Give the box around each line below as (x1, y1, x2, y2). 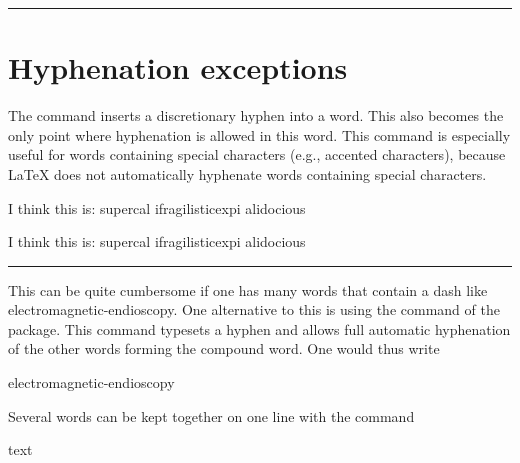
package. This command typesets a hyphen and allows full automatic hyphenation (8, 318, 511, 339)
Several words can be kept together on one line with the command (8, 405, 415, 426)
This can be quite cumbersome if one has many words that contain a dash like (8, 279, 488, 300)
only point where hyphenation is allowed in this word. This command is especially (8, 124, 511, 145)
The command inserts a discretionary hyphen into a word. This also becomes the (8, 105, 504, 126)
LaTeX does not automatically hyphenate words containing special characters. (8, 163, 487, 184)
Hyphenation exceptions (8, 47, 348, 88)
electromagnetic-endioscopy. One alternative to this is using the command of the (8, 299, 500, 320)
